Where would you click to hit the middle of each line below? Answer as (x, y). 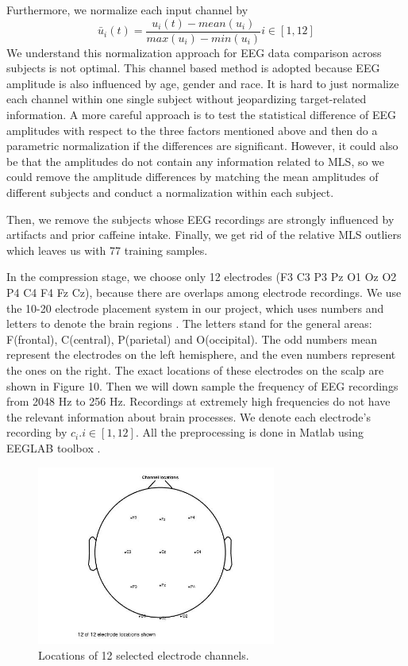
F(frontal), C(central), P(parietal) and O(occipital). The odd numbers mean (192, 339)
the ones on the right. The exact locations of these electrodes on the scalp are (195, 370)
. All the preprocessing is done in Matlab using (249, 432)
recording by (37, 432)
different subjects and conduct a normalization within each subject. (170, 192)
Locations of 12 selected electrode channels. (144, 654)
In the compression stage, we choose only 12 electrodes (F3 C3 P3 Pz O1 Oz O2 (202, 277)
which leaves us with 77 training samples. (107, 250)
